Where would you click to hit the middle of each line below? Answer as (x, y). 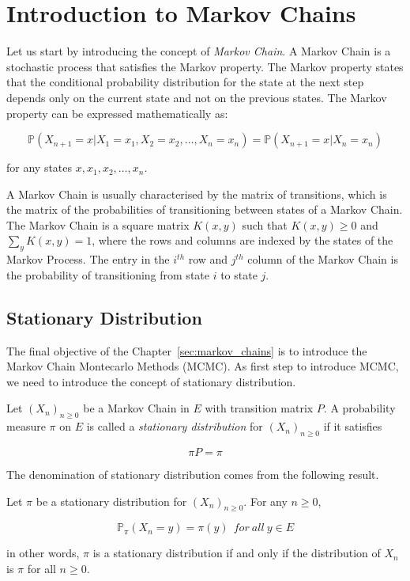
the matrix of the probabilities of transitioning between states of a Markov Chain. (205, 209)
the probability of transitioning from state (108, 274)
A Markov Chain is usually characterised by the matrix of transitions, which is (197, 194)
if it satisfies (353, 426)
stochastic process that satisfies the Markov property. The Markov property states (205, 66)
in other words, (43, 553)
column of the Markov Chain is (323, 259)
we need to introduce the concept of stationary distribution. (151, 381)
